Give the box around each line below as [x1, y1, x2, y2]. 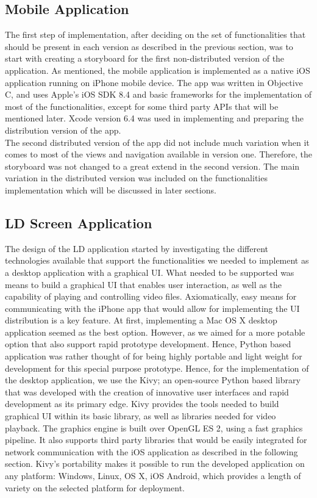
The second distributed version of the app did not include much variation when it [5, 135, 310, 148]
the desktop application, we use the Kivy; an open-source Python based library [5, 374, 301, 386]
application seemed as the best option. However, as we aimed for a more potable [5, 325, 305, 338]
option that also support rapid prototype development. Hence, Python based [5, 337, 291, 350]
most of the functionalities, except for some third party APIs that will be [5, 99, 279, 112]
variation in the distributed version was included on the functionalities [5, 171, 268, 184]
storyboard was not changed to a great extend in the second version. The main [5, 159, 300, 172]
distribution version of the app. [5, 123, 121, 136]
